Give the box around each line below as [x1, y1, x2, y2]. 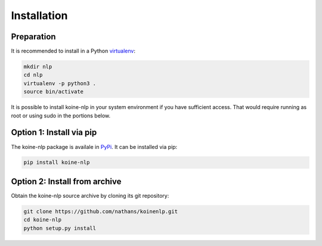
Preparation [11, 32, 56, 42]
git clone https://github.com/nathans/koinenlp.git [23, 208, 178, 214]
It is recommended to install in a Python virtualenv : [11, 48, 135, 55]
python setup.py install [23, 225, 97, 232]
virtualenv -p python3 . [23, 80, 97, 86]
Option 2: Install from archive [11, 176, 122, 186]
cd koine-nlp [23, 216, 62, 223]
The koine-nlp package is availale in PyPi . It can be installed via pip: [11, 143, 178, 150]
